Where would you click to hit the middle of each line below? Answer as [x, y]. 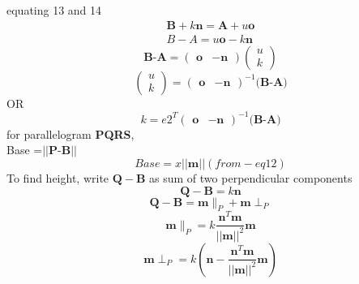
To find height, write [58, 177]
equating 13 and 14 [54, 10]
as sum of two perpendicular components [251, 177]
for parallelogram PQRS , [71, 133]
